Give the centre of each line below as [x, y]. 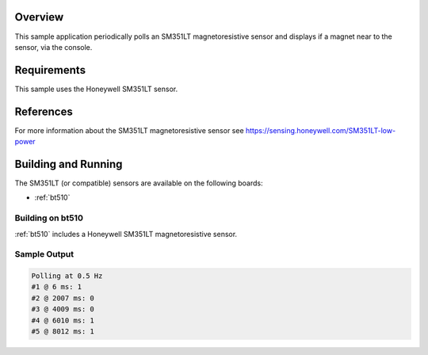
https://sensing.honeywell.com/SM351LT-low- [321, 130]
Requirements [50, 70]
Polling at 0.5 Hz [67, 276]
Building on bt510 [49, 218]
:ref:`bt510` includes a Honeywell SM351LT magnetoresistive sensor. [126, 234]
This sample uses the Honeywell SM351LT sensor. [96, 89]
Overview [39, 17]
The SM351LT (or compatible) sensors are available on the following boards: [139, 183]
